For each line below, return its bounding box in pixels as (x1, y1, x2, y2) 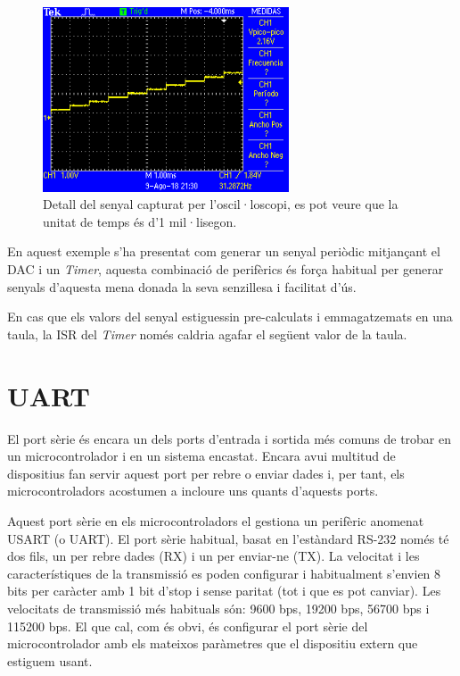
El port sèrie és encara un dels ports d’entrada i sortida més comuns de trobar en (7, 429, 452, 447)
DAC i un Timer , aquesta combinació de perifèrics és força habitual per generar (7, 260, 444, 279)
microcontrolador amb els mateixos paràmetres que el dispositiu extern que (7, 634, 418, 653)
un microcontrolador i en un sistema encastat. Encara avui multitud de (7, 446, 396, 465)
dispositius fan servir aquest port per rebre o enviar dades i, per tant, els (7, 463, 405, 482)
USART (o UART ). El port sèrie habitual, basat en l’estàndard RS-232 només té (7, 529, 449, 547)
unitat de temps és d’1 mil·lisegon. (43, 212, 237, 230)
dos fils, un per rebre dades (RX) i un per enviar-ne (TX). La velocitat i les (7, 547, 420, 565)
